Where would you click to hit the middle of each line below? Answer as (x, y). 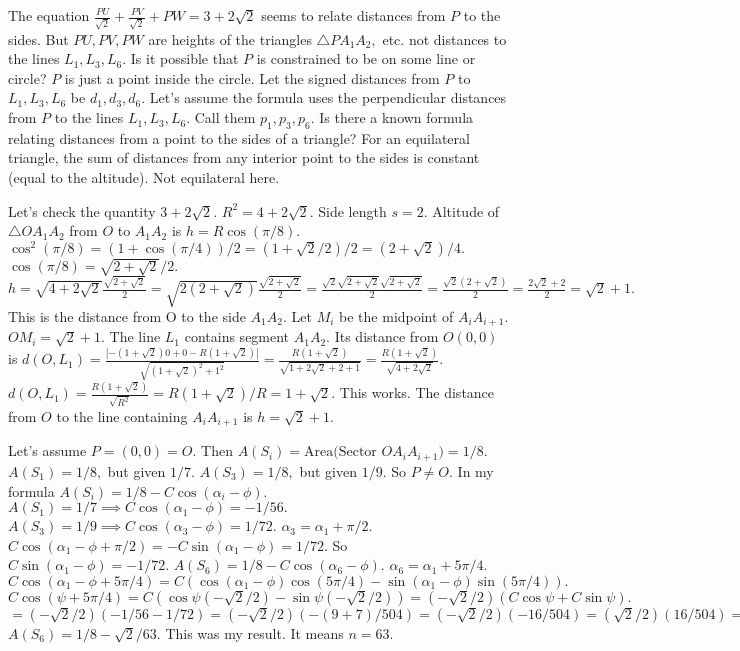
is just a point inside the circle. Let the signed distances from (252, 77)
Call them (225, 117)
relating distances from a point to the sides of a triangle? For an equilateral (239, 137)
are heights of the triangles (230, 38)
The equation (49, 15)
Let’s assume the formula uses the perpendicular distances (328, 97)
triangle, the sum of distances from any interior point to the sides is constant (244, 157)
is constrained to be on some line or (366, 58)
